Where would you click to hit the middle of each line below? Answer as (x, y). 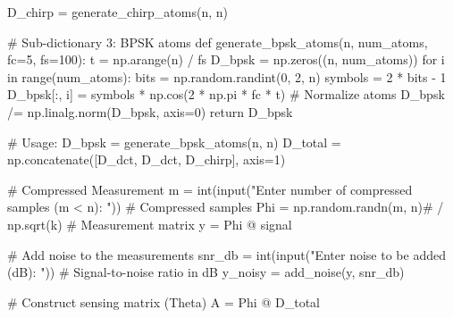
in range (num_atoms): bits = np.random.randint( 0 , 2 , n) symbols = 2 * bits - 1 (227, 76)
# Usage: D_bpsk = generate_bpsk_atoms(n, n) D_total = (174, 142)
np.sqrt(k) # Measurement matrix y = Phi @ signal (150, 224)
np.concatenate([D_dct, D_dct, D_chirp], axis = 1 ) (147, 159)
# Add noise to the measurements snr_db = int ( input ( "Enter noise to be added (226, 254)
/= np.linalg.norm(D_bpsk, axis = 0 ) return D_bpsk (150, 111)
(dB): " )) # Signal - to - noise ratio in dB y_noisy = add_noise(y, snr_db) (206, 272)
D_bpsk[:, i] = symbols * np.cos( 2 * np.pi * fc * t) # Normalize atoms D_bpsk (226, 94)
